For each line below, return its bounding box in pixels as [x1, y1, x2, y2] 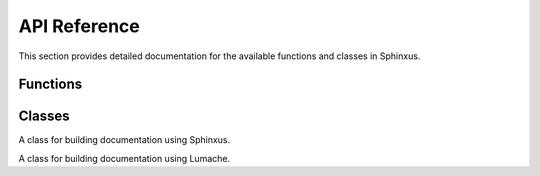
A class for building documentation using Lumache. [18, 152, 230, 164]
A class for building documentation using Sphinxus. [18, 134, 231, 146]
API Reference [18, 15, 140, 37]
